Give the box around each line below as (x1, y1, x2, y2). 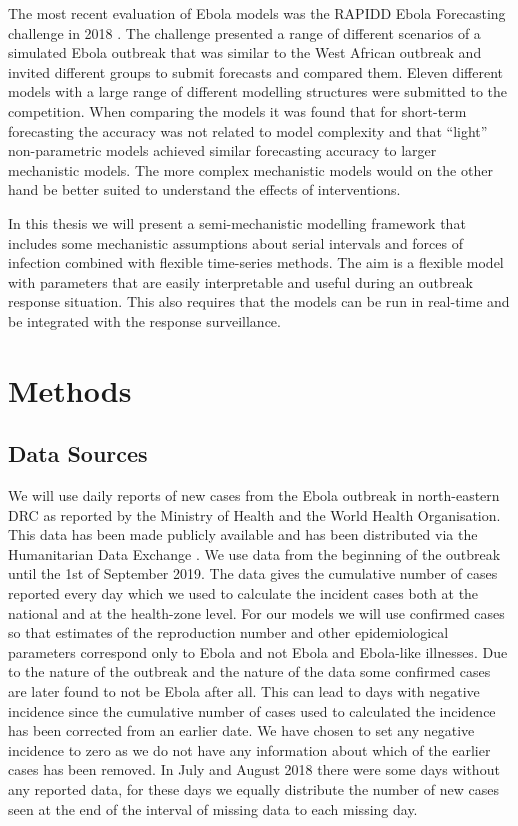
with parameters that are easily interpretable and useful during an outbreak (8, 271, 473, 292)
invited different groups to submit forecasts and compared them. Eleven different (8, 61, 503, 82)
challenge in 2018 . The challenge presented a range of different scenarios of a (8, 22, 481, 43)
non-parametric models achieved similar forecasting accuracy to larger (8, 140, 437, 161)
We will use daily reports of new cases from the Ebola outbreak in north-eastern (8, 485, 500, 506)
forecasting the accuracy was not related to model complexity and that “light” (8, 120, 488, 141)
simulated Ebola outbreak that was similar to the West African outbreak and (8, 42, 482, 63)
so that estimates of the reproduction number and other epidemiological (8, 622, 449, 643)
